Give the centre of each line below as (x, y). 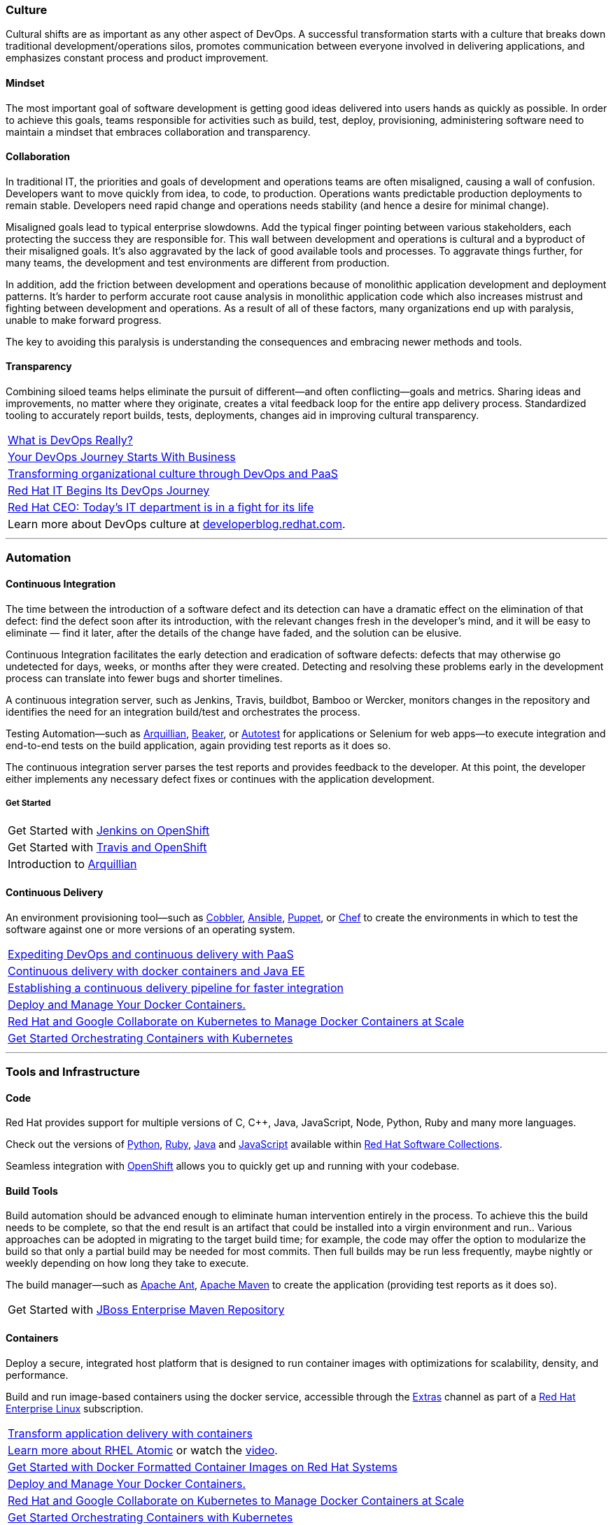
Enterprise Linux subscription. (75, 1408)
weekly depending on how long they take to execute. (127, 1263)
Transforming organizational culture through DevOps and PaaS (173, 474)
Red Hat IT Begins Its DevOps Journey (109, 491)
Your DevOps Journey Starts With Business (122, 457)
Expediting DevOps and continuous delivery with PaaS (151, 954)
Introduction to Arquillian (72, 864)
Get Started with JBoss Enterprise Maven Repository (146, 1310)
